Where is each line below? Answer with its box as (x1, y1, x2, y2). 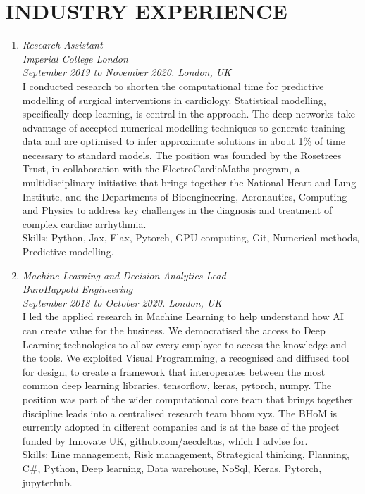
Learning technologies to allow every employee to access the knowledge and (22, 336, 347, 351)
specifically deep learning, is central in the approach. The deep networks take (22, 106, 355, 121)
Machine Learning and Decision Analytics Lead (22, 267, 226, 282)
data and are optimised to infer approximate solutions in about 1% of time (22, 134, 345, 148)
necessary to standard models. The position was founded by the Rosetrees (22, 147, 342, 162)
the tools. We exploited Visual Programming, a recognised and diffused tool (22, 350, 349, 365)
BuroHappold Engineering (22, 281, 133, 296)
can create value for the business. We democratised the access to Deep (22, 323, 326, 337)
